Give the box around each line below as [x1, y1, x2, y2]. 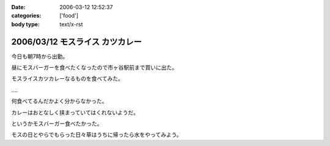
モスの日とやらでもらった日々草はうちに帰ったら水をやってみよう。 [11, 131, 183, 139]
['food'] [59, 12, 79, 20]
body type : [11, 20, 40, 27]
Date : [11, 4, 26, 10]
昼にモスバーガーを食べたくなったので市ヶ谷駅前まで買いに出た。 [11, 64, 177, 71]
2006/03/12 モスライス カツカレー [11, 37, 142, 47]
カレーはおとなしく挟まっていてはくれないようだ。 [11, 109, 139, 116]
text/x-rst [59, 20, 83, 27]
